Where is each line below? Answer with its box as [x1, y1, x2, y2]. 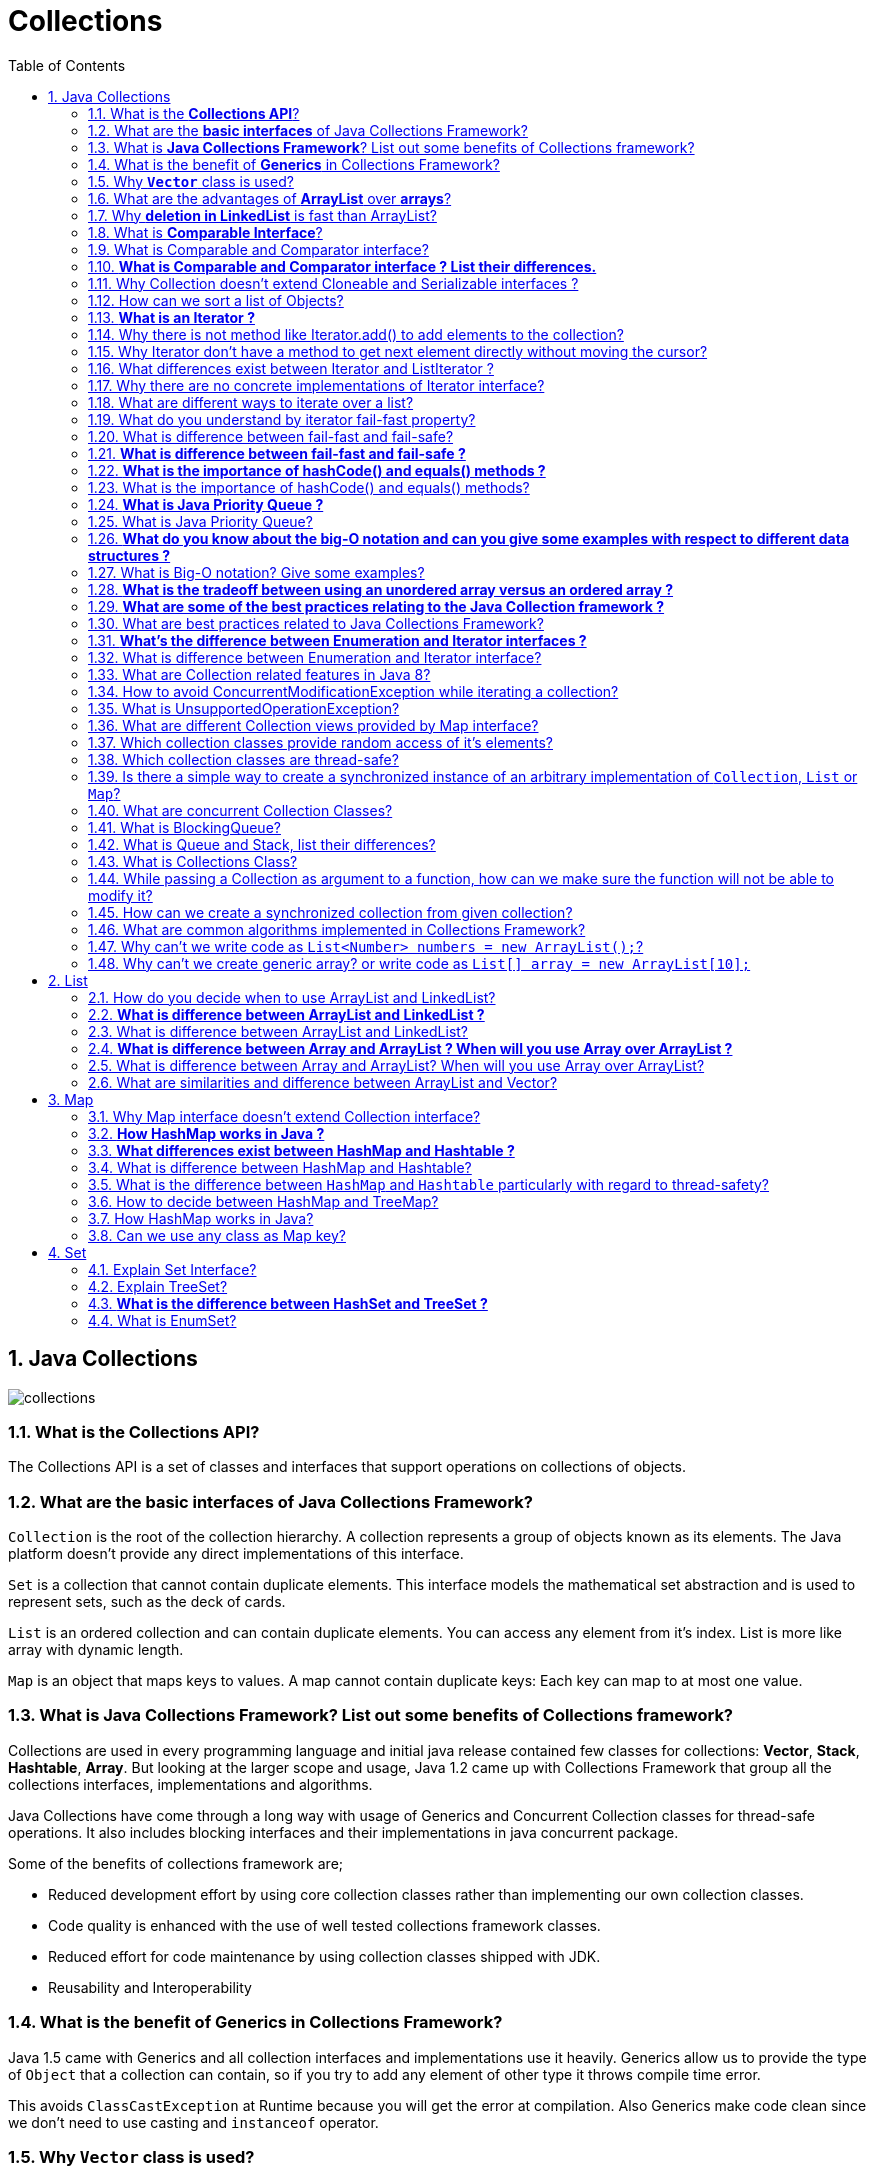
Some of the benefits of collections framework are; [8, 1854, 344, 1872]
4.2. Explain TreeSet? [88, 1277, 228, 1295]
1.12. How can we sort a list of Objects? [88, 291, 344, 309]
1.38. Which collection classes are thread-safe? [88, 750, 399, 768]
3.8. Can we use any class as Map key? [88, 1226, 346, 1244]
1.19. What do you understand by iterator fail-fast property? [88, 410, 476, 428]
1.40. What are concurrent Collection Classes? [88, 801, 393, 819]
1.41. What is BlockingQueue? [88, 818, 281, 836]
